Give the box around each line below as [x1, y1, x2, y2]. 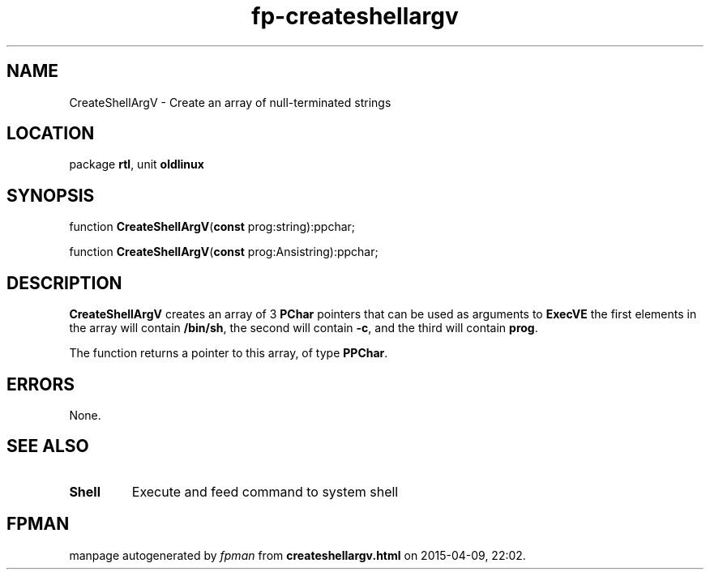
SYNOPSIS [6, 185, 95, 206]
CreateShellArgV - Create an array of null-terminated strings [69, 95, 391, 109]
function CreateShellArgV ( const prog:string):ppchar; [69, 220, 356, 234]
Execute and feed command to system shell [131, 483, 399, 500]
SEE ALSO [6, 436, 89, 457]
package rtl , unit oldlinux [69, 157, 204, 172]
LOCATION [6, 123, 95, 144]
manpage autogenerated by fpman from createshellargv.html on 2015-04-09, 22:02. [69, 548, 526, 562]
